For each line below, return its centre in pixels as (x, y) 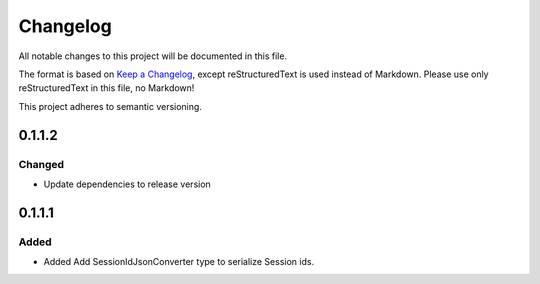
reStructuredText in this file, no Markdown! (106, 88)
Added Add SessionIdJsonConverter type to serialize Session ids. (179, 262)
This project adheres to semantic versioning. (110, 106)
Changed (41, 164)
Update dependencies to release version (127, 184)
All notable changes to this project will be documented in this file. (153, 56)
